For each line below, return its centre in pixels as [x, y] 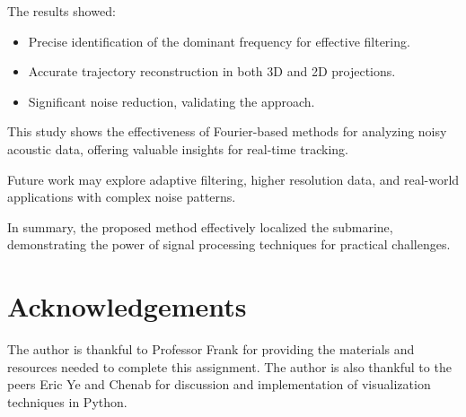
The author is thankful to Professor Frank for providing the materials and [211, 349]
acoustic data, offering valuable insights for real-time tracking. [178, 148]
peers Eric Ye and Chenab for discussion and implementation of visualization [219, 384]
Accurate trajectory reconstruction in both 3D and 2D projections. [212, 71]
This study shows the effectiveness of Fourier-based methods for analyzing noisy [227, 131]
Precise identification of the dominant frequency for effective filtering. [219, 41]
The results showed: [62, 11]
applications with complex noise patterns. [122, 197]
